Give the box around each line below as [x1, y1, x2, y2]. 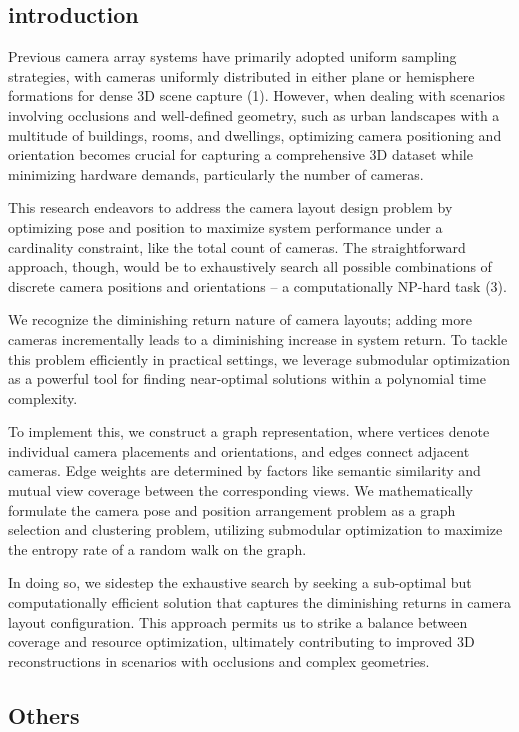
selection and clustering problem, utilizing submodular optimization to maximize [8, 519, 503, 540]
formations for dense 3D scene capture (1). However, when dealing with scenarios [8, 85, 505, 106]
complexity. [8, 387, 78, 408]
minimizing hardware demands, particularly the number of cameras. [8, 163, 424, 184]
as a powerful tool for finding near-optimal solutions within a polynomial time [8, 368, 486, 389]
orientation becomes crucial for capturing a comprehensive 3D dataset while [8, 144, 473, 165]
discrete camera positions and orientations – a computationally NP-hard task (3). [8, 275, 507, 296]
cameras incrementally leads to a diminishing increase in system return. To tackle [8, 328, 508, 349]
